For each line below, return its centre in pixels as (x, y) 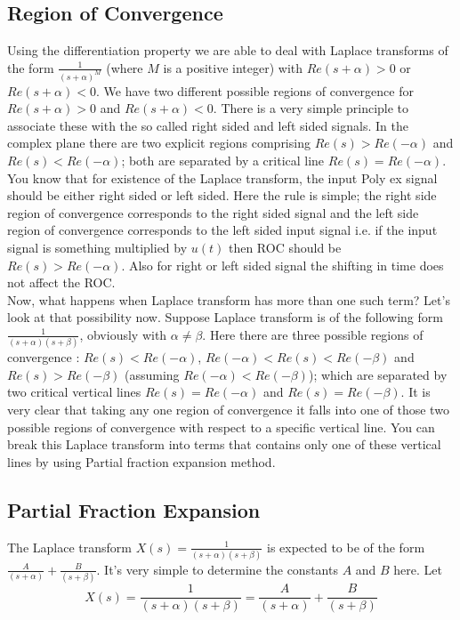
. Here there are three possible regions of (313, 334)
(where (125, 67)
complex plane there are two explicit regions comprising (159, 143)
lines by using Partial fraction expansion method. (141, 461)
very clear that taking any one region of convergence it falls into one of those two (228, 410)
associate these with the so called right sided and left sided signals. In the (208, 125)
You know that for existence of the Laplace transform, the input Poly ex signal (222, 177)
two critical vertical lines (74, 392)
